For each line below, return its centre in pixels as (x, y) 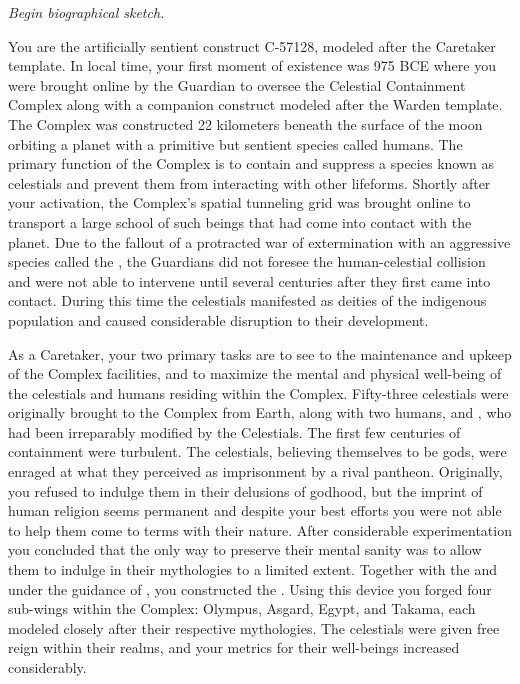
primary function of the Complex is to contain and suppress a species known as (251, 163)
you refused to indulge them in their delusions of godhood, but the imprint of (245, 490)
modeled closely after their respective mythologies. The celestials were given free (254, 627)
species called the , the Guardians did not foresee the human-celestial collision (247, 261)
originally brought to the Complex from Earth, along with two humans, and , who (260, 412)
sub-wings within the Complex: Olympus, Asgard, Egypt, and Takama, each (242, 608)
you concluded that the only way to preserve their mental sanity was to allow (245, 549)
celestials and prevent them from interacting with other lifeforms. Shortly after (249, 182)
